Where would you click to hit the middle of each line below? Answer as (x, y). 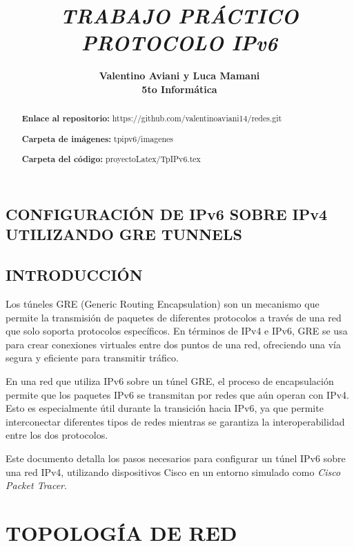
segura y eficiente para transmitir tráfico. (92, 358)
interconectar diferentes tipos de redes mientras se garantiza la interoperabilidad (175, 421)
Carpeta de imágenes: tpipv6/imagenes (98, 139)
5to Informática (179, 89)
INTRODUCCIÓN (74, 275)
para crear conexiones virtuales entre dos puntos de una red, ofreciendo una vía (173, 344)
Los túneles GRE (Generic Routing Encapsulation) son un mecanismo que (163, 304)
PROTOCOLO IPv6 (179, 43)
